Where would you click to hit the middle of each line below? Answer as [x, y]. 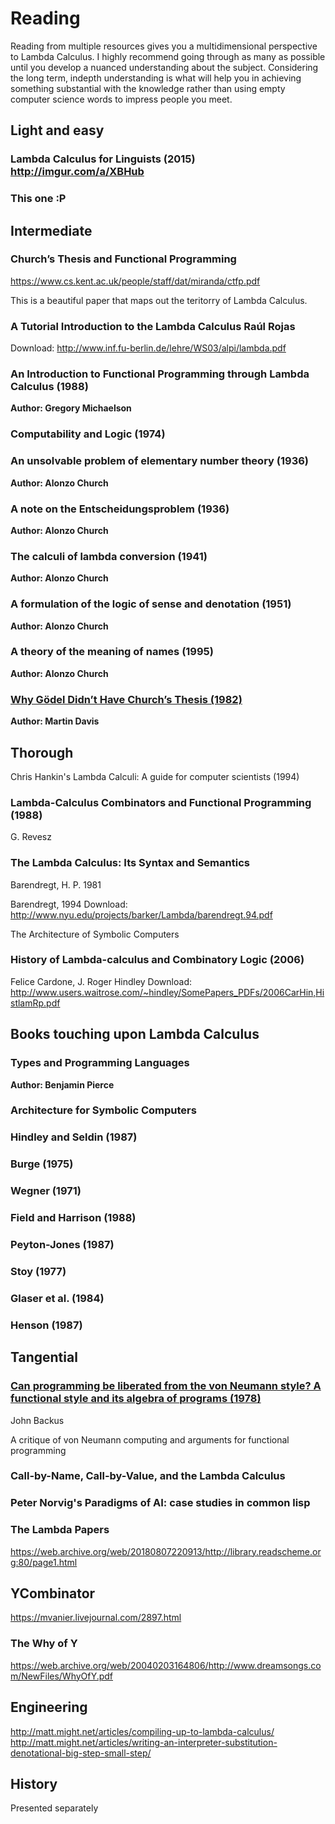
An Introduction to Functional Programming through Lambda [160, 374]
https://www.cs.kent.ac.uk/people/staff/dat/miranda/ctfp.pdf [135, 281]
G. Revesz [31, 837]
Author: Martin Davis [55, 721]
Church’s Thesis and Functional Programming [123, 259]
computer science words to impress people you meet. [121, 99]
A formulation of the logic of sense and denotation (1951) [151, 604]
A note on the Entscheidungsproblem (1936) [120, 509]
